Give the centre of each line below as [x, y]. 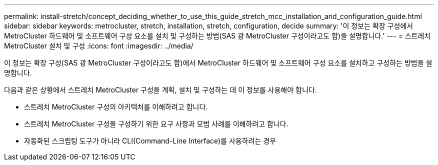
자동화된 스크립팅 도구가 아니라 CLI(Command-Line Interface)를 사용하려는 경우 [150, 141]
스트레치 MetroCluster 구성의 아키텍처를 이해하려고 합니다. [116, 107]
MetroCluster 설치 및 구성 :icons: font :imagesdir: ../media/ [99, 46]
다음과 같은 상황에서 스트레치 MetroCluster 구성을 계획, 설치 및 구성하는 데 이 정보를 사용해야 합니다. [160, 90]
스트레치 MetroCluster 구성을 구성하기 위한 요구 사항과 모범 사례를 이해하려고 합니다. [156, 124]
